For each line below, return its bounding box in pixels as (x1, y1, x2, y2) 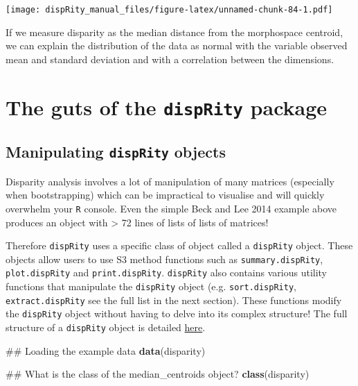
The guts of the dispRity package (6, 92, 328, 121)
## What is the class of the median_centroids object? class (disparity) (6, 367, 310, 381)
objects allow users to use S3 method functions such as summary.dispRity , (6, 251, 323, 266)
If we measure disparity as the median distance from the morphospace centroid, (6, 24, 343, 39)
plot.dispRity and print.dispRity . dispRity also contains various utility (6, 265, 328, 280)
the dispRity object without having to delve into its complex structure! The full (6, 306, 348, 321)
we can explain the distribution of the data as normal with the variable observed (6, 38, 348, 53)
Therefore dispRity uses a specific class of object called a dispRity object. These (6, 238, 353, 253)
